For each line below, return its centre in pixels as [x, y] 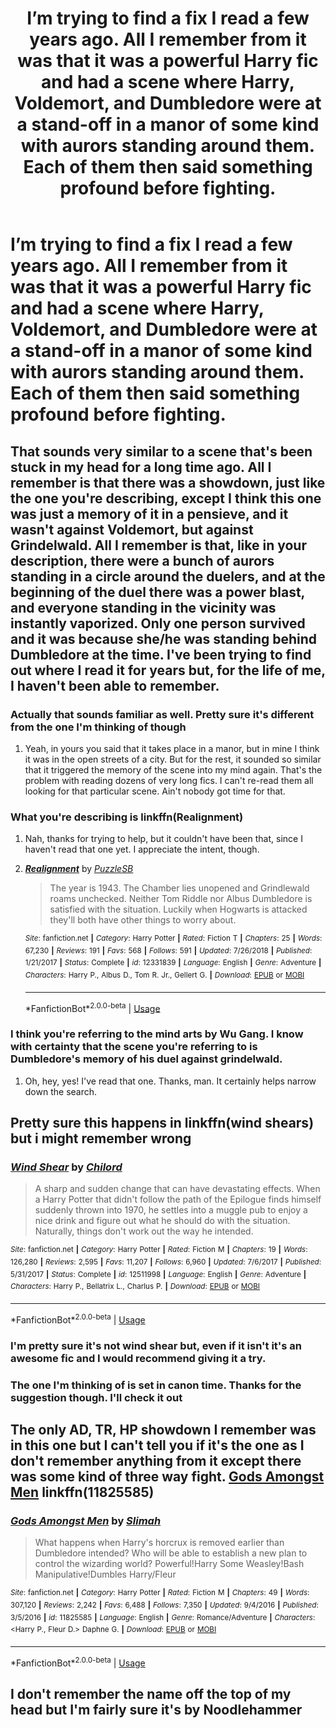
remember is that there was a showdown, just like [168, 482]
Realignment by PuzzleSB [79, 869]
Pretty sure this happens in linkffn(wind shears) [162, 1123]
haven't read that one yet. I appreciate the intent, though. [142, 849]
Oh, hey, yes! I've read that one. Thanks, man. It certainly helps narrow [170, 1081]
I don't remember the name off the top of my [151, 1693]
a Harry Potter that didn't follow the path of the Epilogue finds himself [178, 1199]
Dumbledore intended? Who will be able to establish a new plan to [171, 1553]
